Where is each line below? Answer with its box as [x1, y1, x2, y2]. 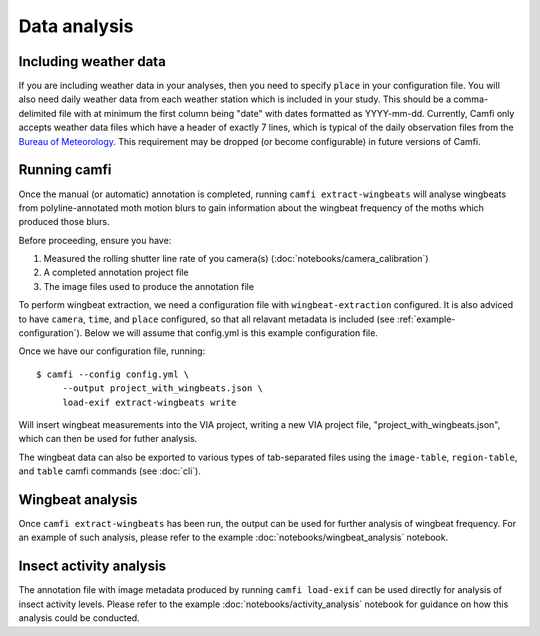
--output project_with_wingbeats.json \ [62, 383, 264, 394]
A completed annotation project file [43, 266, 189, 279]
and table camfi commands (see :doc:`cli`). [18, 465, 202, 477]
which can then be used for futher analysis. [18, 433, 198, 445]
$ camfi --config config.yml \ [36, 368, 190, 380]
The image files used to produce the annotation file [43, 280, 255, 292]
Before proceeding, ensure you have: [18, 234, 172, 246]
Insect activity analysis [18, 558, 167, 575]
